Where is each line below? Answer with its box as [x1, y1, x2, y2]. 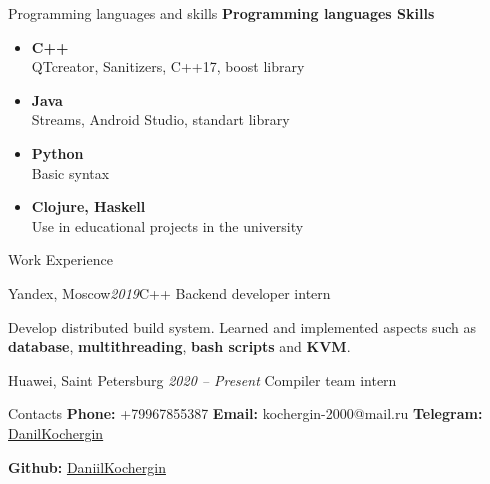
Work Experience [8, 249, 113, 270]
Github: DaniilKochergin [8, 456, 166, 477]
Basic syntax [31, 162, 110, 183]
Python [31, 142, 84, 163]
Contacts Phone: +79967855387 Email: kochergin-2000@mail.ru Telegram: [8, 403, 483, 424]
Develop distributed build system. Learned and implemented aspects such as [8, 316, 477, 337]
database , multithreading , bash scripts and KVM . [8, 336, 351, 357]
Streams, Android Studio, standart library [31, 109, 290, 130]
